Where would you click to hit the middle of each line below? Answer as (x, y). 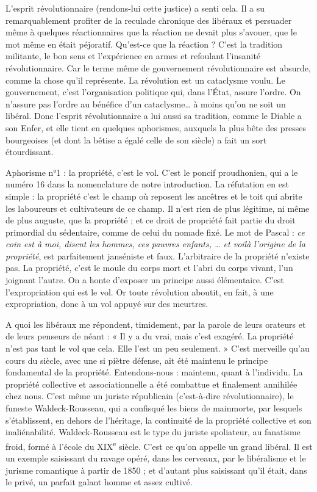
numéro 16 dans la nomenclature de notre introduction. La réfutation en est (147, 184)
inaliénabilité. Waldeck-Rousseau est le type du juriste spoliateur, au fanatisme (153, 432)
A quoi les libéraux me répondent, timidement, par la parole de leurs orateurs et (156, 324)
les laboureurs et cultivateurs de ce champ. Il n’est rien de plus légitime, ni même (158, 208)
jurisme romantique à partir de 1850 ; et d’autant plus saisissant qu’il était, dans (156, 470)
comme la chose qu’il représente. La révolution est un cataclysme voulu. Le (145, 80)
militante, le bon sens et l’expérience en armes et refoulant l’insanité (133, 56)
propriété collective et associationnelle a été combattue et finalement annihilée (151, 384)
